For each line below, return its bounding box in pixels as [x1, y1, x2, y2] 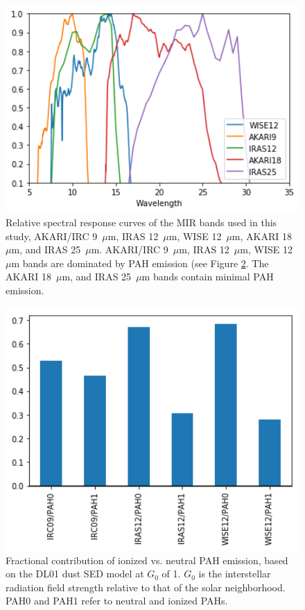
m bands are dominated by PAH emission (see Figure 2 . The [11, 255, 269, 270]
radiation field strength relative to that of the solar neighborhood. [6, 579, 286, 594]
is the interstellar [198, 566, 271, 581]
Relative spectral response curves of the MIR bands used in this [6, 214, 277, 229]
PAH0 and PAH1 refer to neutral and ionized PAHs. [6, 593, 228, 608]
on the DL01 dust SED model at [6, 566, 144, 581]
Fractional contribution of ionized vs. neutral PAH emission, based [6, 552, 288, 567]
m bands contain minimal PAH [141, 269, 274, 284]
